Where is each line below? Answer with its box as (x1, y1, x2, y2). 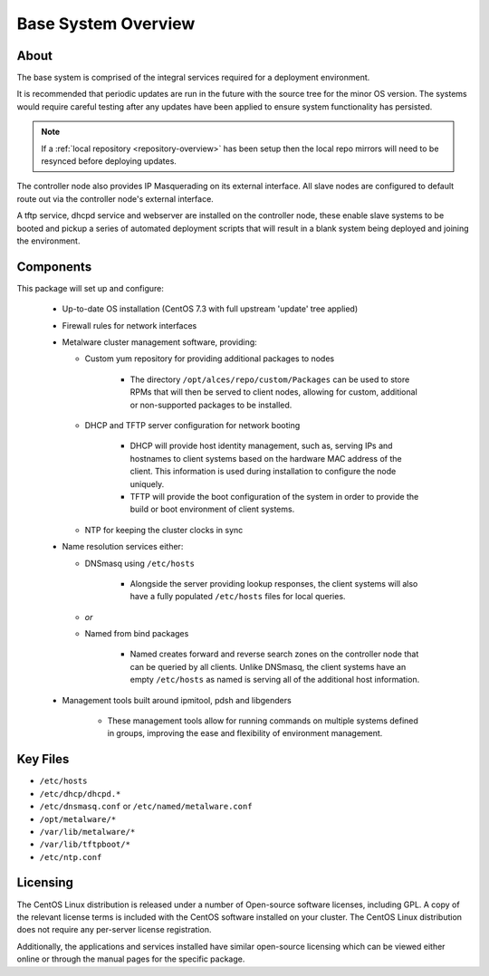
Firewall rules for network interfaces (62, 320, 197, 330)
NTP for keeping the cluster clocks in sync (84, 524, 244, 535)
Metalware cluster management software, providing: (62, 337, 257, 348)
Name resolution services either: (62, 541, 184, 552)
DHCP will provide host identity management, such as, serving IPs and (129, 440, 393, 452)
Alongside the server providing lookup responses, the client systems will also (129, 578, 418, 588)
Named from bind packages (84, 628, 189, 639)
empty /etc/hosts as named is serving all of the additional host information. (129, 675, 420, 685)
